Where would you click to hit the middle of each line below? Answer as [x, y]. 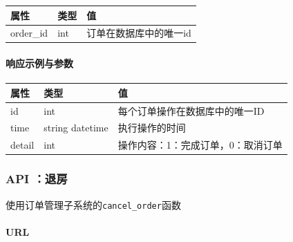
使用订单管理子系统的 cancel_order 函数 [93, 204]
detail [22, 145]
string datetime [76, 128]
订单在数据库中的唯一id [139, 33]
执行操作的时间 [152, 128]
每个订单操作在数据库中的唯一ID [191, 110]
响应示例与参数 [39, 63]
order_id [29, 33]
